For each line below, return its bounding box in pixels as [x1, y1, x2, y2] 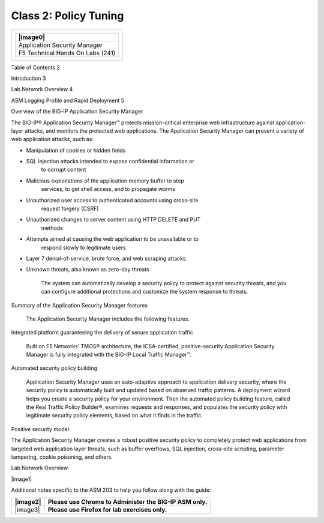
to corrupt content [41, 166, 86, 174]
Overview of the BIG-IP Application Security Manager [11, 108, 143, 115]
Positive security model [11, 425, 69, 432]
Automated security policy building [11, 364, 98, 372]
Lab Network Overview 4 [11, 86, 73, 93]
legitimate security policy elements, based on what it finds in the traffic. [26, 412, 203, 419]
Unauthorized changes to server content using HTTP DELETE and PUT [26, 216, 201, 223]
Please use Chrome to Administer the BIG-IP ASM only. [48, 497, 208, 506]
